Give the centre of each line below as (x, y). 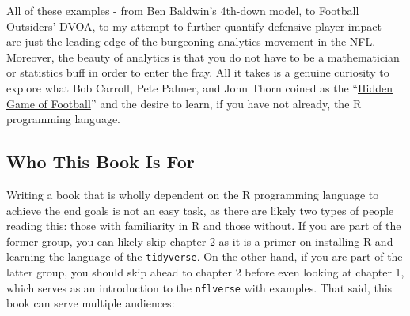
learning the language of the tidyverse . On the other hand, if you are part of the (205, 256)
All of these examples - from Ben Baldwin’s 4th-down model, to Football (183, 10)
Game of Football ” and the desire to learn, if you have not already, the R (184, 103)
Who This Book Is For (101, 162)
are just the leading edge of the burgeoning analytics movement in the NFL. (191, 41)
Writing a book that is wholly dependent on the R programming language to (193, 194)
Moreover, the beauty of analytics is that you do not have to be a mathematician (203, 56)
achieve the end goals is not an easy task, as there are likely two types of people (200, 210)
